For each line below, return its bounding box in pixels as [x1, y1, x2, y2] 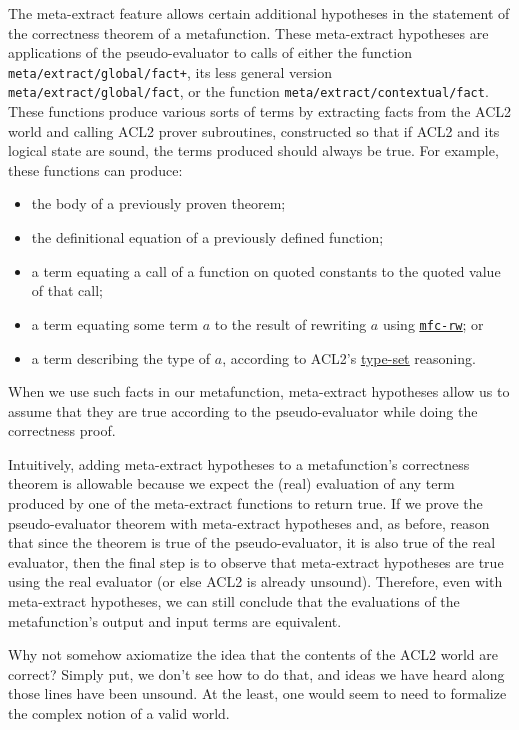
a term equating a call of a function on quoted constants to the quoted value [31, 260, 501, 281]
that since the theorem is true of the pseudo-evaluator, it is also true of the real [8, 532, 496, 553]
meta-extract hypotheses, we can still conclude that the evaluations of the [8, 591, 460, 612]
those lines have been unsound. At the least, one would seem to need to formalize [8, 683, 507, 704]
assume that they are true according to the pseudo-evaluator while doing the [8, 400, 478, 421]
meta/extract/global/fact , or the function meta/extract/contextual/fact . [8, 81, 489, 102]
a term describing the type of [31, 347, 211, 368]
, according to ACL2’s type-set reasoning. [222, 347, 476, 368]
